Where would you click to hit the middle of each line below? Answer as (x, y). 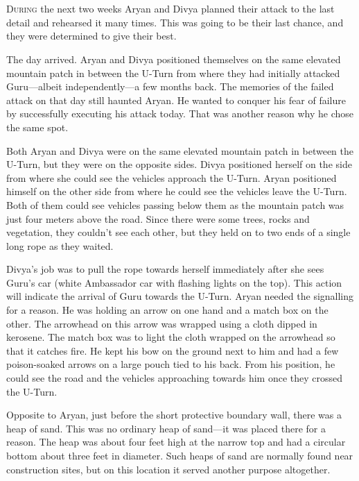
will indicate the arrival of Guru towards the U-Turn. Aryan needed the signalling (180, 296)
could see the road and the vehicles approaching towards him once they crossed (175, 378)
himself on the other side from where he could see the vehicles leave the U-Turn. (177, 191)
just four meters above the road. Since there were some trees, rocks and (158, 218)
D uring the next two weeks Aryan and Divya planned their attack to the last (170, 9)
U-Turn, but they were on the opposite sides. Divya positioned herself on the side (179, 164)
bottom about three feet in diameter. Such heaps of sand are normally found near (180, 455)
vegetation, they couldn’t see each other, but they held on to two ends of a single (178, 232)
